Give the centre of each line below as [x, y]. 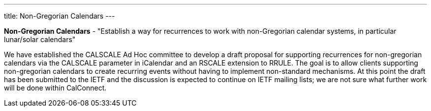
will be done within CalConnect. [55, 88]
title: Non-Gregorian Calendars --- [60, 16]
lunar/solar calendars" [40, 39]
